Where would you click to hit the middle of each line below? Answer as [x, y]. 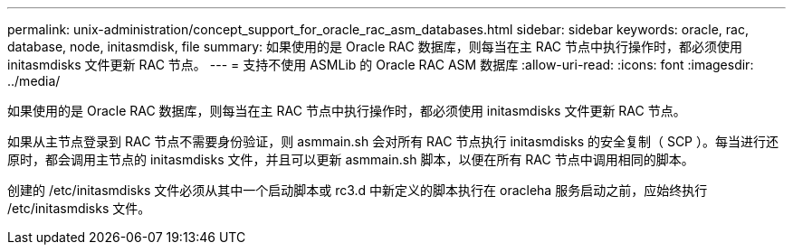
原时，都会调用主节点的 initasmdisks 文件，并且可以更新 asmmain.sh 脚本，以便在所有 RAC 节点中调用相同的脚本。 [351, 159]
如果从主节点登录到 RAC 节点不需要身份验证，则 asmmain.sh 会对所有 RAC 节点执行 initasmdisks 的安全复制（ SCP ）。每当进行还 [393, 141]
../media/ [34, 81]
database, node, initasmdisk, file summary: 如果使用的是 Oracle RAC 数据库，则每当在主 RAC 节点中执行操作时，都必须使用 [375, 47]
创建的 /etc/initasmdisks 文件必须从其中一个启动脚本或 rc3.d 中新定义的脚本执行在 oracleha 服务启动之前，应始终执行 [358, 190]
